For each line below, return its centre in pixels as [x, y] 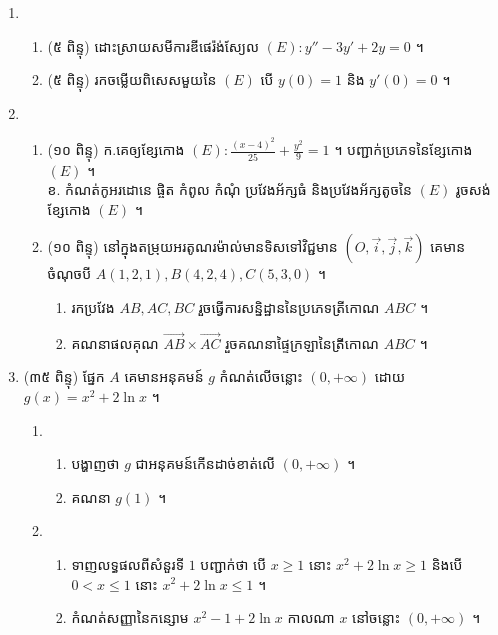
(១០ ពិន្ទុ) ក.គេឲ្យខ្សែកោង [116, 149]
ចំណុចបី [69, 273]
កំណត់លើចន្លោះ [261, 376]
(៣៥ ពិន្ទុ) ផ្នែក [64, 376]
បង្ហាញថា [95, 463]
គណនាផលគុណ [115, 342]
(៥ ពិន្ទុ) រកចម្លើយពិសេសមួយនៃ [132, 79]
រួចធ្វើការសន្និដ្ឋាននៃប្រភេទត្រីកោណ [289, 306]
